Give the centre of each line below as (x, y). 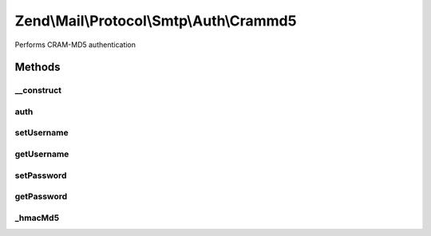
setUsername (42, 133)
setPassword (41, 175)
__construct (38, 90)
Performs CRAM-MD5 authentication (75, 45)
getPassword (41, 197)
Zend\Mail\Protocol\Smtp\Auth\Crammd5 (156, 21)
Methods (38, 67)
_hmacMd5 (37, 218)
